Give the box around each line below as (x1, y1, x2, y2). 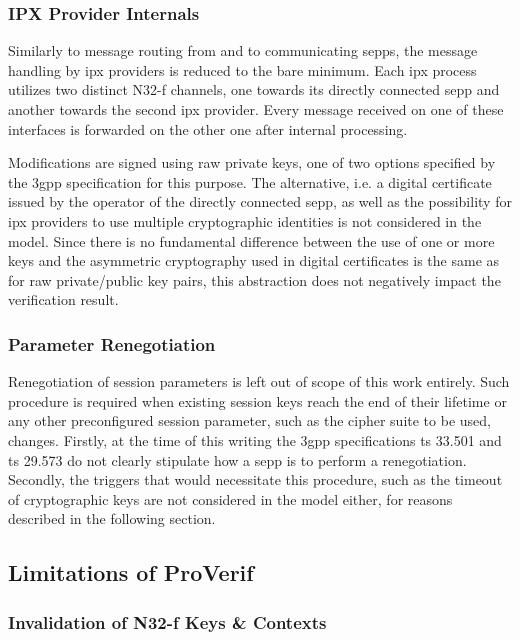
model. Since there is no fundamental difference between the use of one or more (8, 230, 495, 251)
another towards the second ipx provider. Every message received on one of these (8, 99, 504, 119)
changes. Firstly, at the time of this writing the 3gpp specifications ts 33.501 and (8, 429, 502, 450)
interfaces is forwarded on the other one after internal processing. (8, 118, 408, 139)
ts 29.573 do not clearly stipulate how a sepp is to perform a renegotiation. (8, 449, 467, 470)
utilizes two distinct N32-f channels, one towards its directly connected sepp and (8, 79, 500, 100)
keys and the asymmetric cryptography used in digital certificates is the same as (8, 250, 500, 271)
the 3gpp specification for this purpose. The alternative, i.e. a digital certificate (8, 171, 492, 192)
